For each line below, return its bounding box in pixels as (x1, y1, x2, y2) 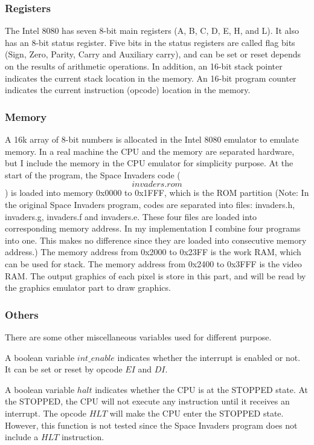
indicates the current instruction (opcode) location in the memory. (5, 83, 251, 96)
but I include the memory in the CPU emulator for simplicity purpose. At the (5, 157, 293, 169)
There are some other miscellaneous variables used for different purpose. (5, 330, 272, 343)
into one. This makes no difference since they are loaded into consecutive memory (5, 233, 307, 246)
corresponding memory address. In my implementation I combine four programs (5, 222, 301, 235)
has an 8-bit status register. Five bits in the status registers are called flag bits (5, 36, 295, 48)
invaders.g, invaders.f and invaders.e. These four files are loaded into (5, 210, 257, 223)
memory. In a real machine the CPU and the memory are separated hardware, (5, 145, 295, 157)
